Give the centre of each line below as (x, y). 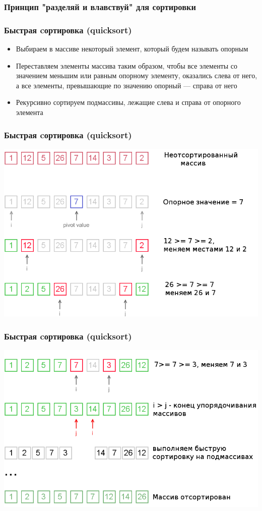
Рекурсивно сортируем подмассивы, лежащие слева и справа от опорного (128, 102)
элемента (29, 112)
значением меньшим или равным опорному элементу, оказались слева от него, (137, 75)
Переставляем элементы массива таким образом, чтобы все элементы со (127, 65)
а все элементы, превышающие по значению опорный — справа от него (126, 85)
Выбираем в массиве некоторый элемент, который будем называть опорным (132, 49)
